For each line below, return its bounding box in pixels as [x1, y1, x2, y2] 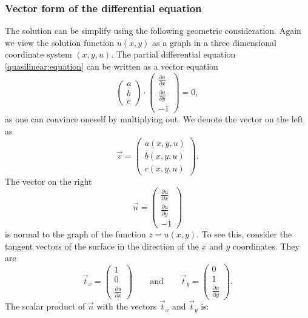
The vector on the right [5, 174, 92, 187]
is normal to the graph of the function [5, 228, 146, 240]
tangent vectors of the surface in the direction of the [5, 239, 199, 252]
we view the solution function [5, 36, 115, 48]
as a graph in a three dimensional [152, 36, 276, 48]
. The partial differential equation [111, 48, 236, 61]
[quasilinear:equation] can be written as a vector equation [5, 60, 218, 72]
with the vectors [96, 300, 157, 313]
